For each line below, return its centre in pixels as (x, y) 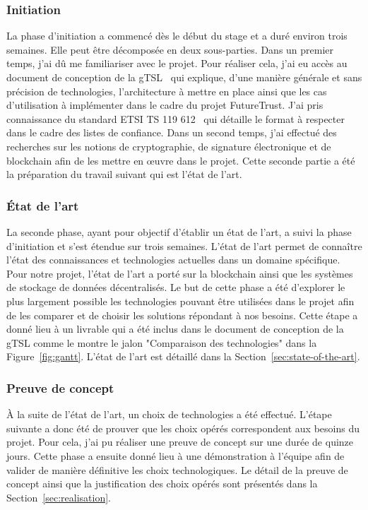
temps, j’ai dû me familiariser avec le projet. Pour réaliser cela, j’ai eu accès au (177, 63)
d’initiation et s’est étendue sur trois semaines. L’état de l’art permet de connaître (184, 245)
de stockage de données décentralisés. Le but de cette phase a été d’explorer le (176, 287)
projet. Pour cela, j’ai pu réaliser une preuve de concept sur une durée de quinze (180, 442)
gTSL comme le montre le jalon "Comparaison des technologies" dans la (162, 342)
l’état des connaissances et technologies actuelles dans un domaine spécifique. (173, 260)
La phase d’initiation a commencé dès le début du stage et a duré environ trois (177, 36)
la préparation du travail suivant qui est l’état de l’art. (124, 174)
